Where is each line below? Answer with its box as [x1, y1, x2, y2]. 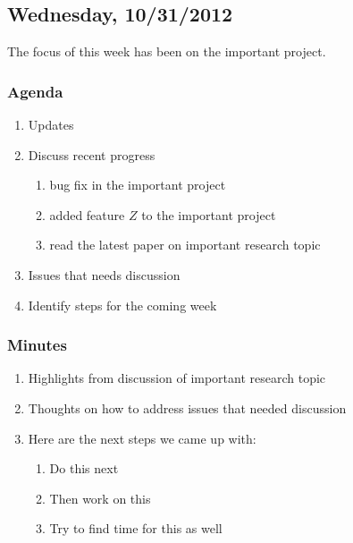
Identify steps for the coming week [28, 295, 217, 314]
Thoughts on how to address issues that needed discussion [28, 398, 347, 417]
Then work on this [49, 488, 151, 507]
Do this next [49, 459, 119, 478]
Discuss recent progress [28, 145, 155, 164]
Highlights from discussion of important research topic [28, 369, 326, 387]
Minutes [7, 334, 67, 356]
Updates [28, 115, 74, 134]
